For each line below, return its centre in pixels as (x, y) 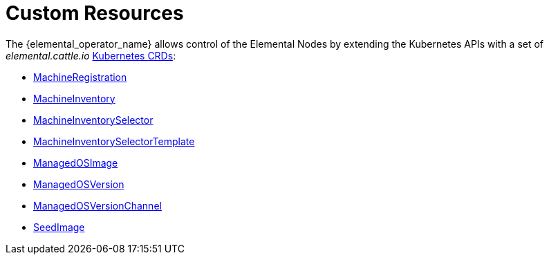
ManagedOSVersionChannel (97, 205)
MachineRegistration (80, 77)
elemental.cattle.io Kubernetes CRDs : (91, 55)
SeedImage (59, 227)
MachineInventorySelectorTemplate (114, 141)
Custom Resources (95, 13)
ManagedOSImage (76, 162)
